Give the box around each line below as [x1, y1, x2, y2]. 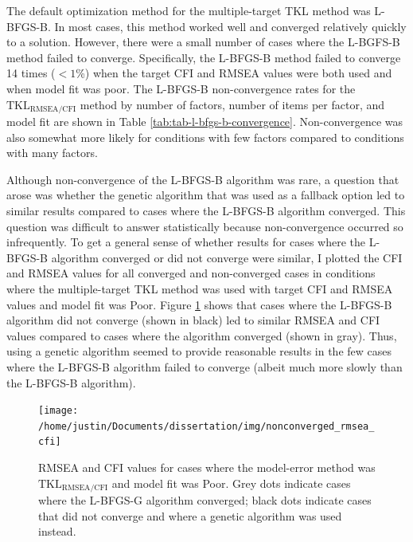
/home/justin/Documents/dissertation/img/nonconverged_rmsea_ [38, 420, 375, 432]
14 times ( [6, 65, 56, 81]
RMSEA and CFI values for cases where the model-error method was [38, 459, 376, 476]
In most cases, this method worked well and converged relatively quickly [54, 18, 407, 34]
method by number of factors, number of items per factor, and [80, 96, 385, 112]
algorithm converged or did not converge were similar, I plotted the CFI [51, 249, 403, 265]
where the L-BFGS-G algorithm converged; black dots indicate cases [38, 492, 372, 509]
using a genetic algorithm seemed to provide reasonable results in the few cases [6, 343, 392, 359]
